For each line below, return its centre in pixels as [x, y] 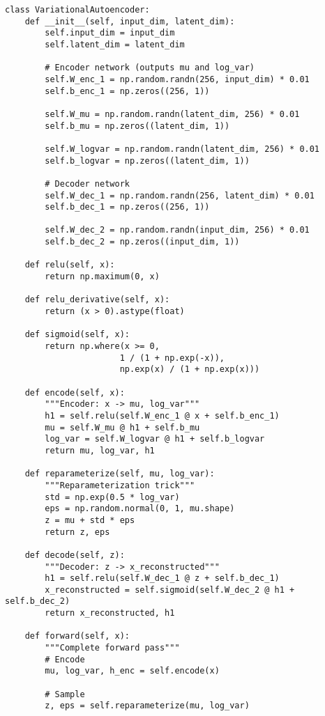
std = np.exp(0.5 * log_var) [112, 497]
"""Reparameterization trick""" [120, 485]
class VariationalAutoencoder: [77, 10]
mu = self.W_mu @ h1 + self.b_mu [122, 427]
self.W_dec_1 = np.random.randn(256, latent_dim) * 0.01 [180, 195]
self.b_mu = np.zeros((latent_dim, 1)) [137, 126]
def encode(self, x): [75, 392]
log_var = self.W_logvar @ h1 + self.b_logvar [155, 439]
